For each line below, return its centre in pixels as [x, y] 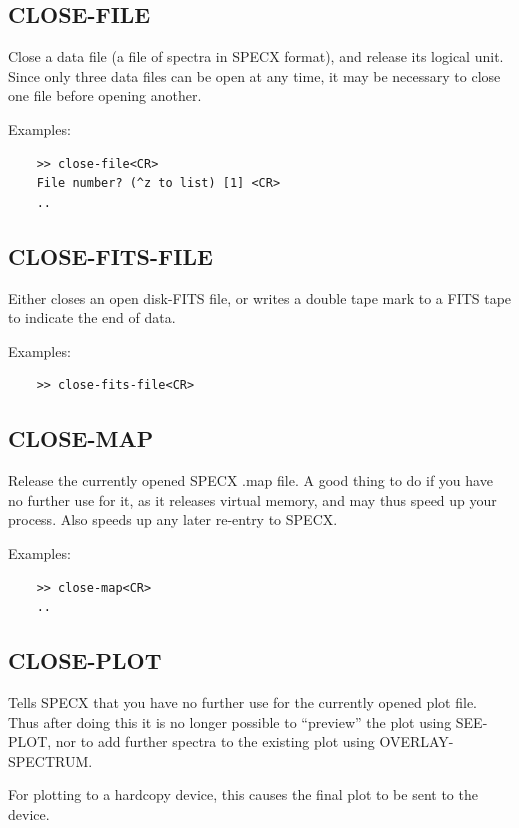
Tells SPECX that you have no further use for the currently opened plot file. [242, 701]
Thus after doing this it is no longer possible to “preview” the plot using [230, 721]
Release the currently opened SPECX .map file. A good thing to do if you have [250, 480]
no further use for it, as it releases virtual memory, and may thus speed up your [252, 499]
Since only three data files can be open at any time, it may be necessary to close [254, 75]
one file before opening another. [105, 95]
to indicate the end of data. [92, 317]
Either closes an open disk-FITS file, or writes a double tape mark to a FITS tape [260, 297]
